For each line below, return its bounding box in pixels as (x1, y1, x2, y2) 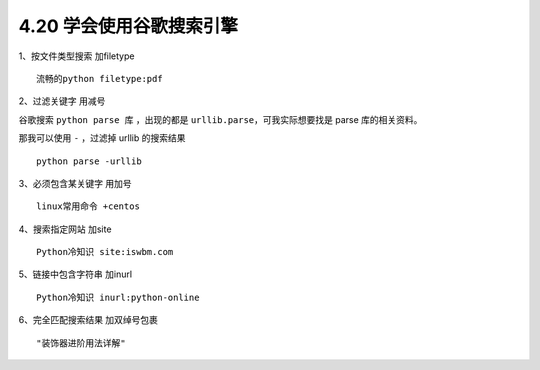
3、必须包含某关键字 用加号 (18, 177, 132, 189)
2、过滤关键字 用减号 (18, 95, 106, 107)
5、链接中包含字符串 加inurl (18, 268, 133, 280)
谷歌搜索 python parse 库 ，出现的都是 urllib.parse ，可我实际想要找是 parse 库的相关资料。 (18, 113, 423, 125)
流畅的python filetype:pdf (36, 73, 164, 84)
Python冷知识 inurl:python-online (36, 291, 200, 303)
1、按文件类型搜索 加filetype (18, 50, 135, 62)
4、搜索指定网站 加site (18, 223, 112, 235)
